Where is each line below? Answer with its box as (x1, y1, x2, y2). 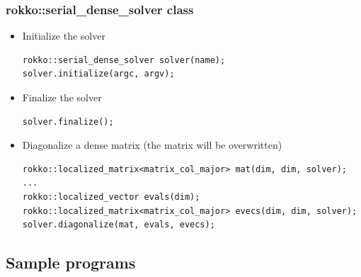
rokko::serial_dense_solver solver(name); (22, 55, 226, 65)
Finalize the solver (22, 90, 102, 104)
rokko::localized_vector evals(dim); (22, 191, 200, 202)
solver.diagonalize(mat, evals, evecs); (22, 220, 215, 230)
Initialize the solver (22, 28, 105, 43)
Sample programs (6, 251, 136, 273)
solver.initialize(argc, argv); (22, 69, 175, 79)
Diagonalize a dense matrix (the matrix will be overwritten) (22, 137, 282, 152)
